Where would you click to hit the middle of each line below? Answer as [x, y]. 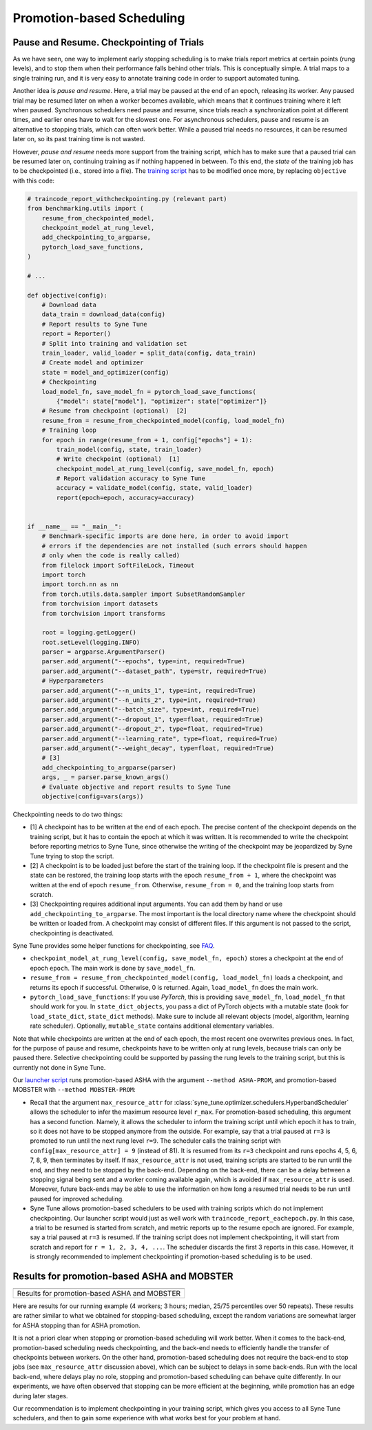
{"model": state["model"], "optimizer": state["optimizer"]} [162, 401]
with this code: [34, 180]
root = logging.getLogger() [89, 633]
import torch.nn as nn [80, 584]
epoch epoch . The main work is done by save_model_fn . [113, 968]
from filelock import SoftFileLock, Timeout [118, 565]
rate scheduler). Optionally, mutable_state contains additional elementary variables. [152, 1026]
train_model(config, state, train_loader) [129, 449]
